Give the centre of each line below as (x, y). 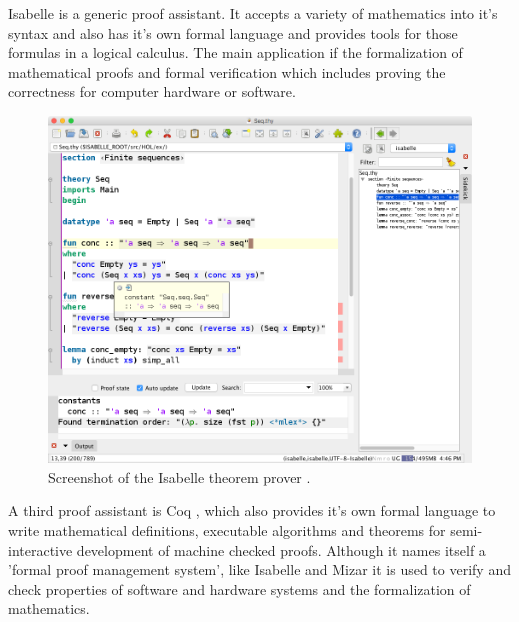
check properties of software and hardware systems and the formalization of (239, 588)
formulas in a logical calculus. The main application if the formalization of (235, 52)
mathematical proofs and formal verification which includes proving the (227, 71)
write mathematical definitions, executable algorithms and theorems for (227, 529)
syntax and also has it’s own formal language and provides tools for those (233, 32)
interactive (40, 549)
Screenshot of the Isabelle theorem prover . (179, 476)
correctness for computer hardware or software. (152, 91)
